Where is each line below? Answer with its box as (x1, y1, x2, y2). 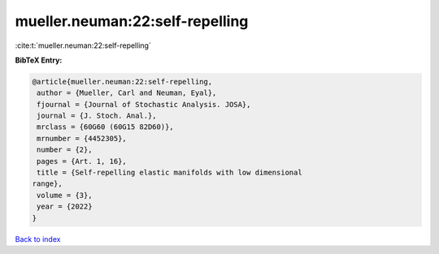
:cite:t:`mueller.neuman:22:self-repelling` (15, 41, 152, 50)
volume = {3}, (37, 191, 93, 200)
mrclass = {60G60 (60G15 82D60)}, (37, 123, 174, 131)
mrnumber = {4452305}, (37, 134, 128, 143)
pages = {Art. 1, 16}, (37, 157, 128, 166)
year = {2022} (37, 202, 93, 211)
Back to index (15, 234, 61, 243)
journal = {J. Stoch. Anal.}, (37, 111, 158, 121)
